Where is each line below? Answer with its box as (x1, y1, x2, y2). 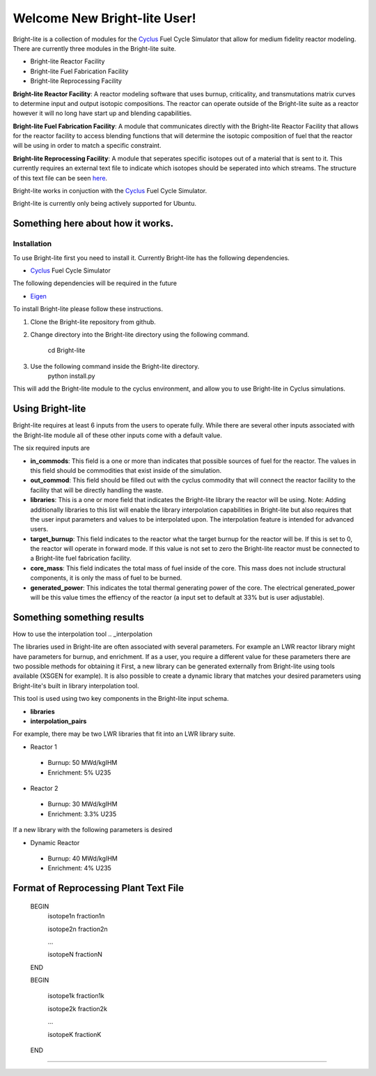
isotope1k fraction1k (47, 992, 104, 1000)
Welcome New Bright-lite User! (13, 10, 196, 26)
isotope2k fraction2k (47, 1004, 108, 1013)
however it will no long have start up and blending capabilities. (13, 109, 192, 118)
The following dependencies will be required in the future (13, 279, 178, 287)
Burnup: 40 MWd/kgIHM (47, 854, 118, 863)
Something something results (13, 611, 144, 623)
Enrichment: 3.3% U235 (47, 810, 117, 818)
